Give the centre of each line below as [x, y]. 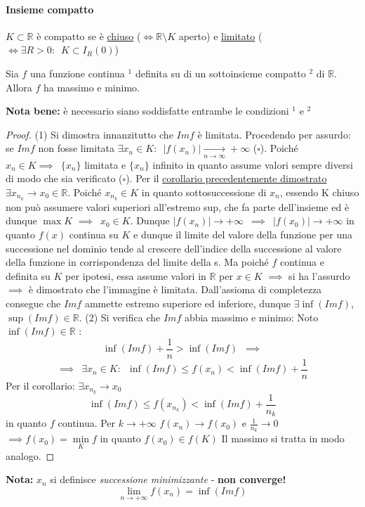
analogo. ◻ [30, 455]
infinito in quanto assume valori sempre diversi [253, 164]
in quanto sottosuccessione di [204, 192]
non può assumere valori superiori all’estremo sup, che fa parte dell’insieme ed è [178, 206]
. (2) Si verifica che [120, 317]
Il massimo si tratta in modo [283, 438]
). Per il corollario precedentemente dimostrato [226, 178]
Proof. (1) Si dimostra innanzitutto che [89, 134]
